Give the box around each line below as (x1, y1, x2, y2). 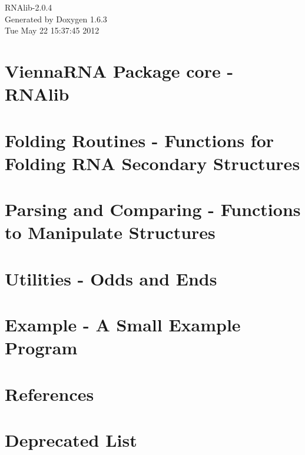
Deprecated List (5, 427, 137, 451)
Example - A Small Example (5, 313, 241, 337)
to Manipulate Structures (5, 220, 216, 244)
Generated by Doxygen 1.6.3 (5, 12, 107, 25)
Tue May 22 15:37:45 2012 (5, 24, 100, 36)
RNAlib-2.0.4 (5, 1, 52, 13)
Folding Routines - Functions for (5, 128, 274, 152)
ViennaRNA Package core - (5, 58, 234, 82)
